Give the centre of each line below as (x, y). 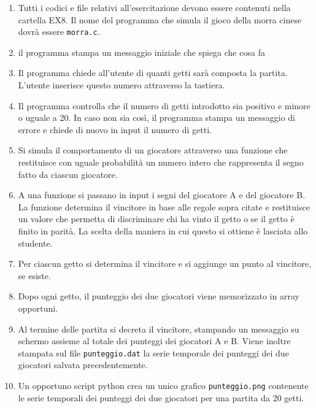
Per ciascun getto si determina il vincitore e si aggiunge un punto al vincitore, (165, 264)
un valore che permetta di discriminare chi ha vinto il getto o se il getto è (156, 219)
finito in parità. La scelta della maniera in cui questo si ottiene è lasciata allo (163, 230)
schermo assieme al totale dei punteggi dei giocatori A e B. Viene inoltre (154, 341)
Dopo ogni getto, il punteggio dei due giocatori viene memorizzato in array (159, 296)
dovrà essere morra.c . (59, 32)
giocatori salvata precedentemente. (83, 365)
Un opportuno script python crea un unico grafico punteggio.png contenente (163, 385)
